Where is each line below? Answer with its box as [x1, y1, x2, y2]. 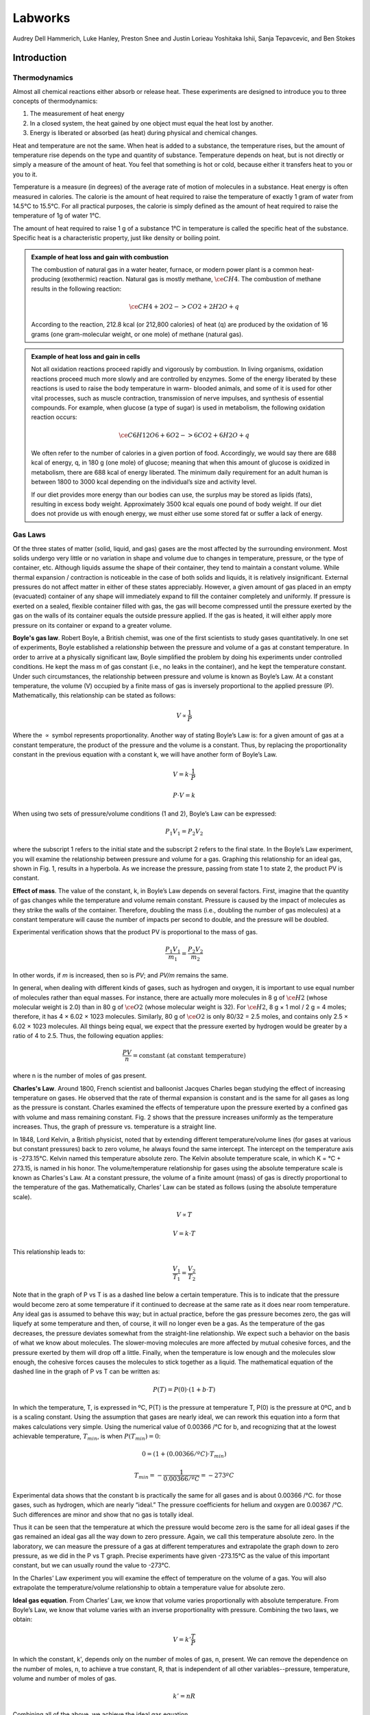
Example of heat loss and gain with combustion [31, 252, 169, 261]
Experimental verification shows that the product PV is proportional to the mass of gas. [12, 928, 258, 936]
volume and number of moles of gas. [12, 1675, 116, 1683]
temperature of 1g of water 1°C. [12, 211, 101, 220]
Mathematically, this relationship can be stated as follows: [12, 691, 176, 700]
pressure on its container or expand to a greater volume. [12, 621, 172, 629]
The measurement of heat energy [29, 110, 125, 118]
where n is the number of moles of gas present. [12, 1072, 147, 1080]
